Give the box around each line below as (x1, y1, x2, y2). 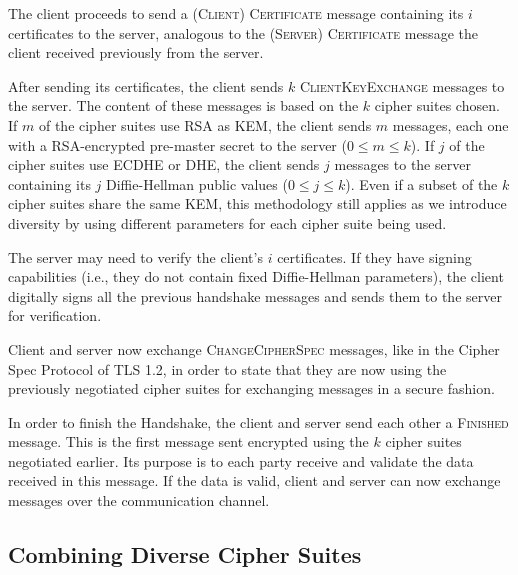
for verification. (8, 305, 102, 326)
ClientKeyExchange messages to (300, 75, 505, 96)
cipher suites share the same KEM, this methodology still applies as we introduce (8, 193, 507, 214)
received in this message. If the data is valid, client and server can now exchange (8, 470, 501, 491)
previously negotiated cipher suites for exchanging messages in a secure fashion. (8, 378, 495, 399)
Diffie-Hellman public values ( (106, 173, 288, 194)
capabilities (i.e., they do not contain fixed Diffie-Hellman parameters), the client (8, 266, 504, 287)
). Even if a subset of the (345, 173, 498, 194)
